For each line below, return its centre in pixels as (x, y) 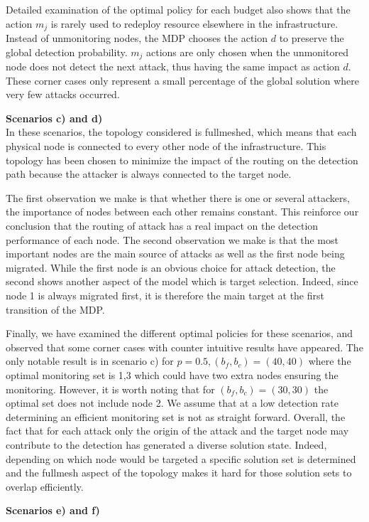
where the (330, 361)
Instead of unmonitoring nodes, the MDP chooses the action (137, 38)
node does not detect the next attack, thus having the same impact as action (173, 66)
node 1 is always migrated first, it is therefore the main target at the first (165, 295)
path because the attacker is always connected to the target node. (149, 174)
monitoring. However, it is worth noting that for (110, 389)
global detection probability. (67, 52)
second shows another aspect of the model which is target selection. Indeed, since (182, 281)
